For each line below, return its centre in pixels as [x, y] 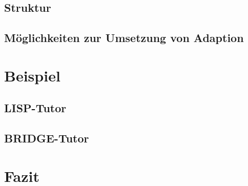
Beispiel [32, 75]
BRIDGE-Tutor [47, 138]
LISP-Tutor [35, 108]
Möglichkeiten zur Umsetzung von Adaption [124, 38]
